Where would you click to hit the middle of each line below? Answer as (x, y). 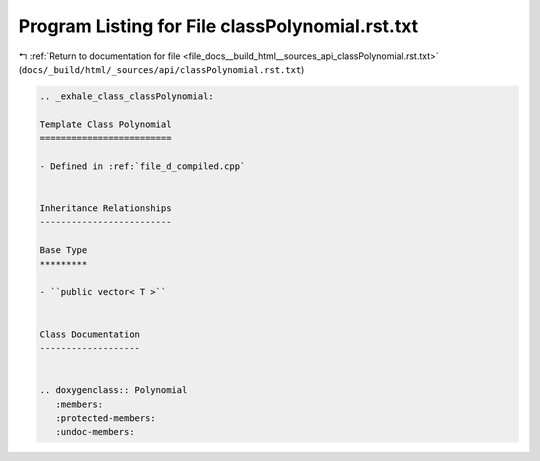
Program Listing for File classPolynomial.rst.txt (218, 26)
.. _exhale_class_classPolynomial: (126, 96)
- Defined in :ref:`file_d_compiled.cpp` (142, 166)
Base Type (63, 250)
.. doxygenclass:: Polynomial (113, 390)
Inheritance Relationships (105, 208)
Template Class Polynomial (105, 124)
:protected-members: (106, 418)
